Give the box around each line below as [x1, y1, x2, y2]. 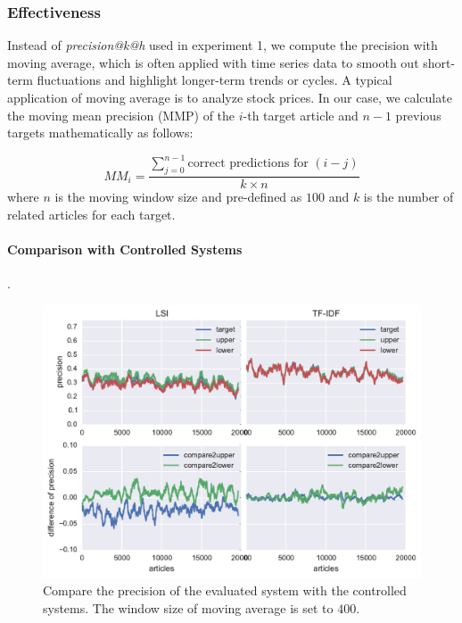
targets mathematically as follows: [7, 123, 194, 142]
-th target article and [243, 105, 359, 124]
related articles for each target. [7, 204, 176, 223]
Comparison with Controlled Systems [7, 239, 243, 258]
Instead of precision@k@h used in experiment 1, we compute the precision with [7, 36, 438, 54]
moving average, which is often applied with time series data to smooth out [7, 53, 419, 71]
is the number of [363, 187, 454, 206]
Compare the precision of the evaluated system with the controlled [43, 581, 407, 600]
